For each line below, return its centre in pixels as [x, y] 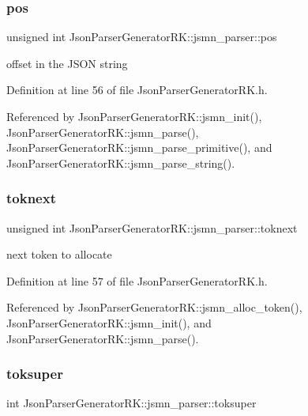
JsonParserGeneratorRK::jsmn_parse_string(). [121, 163]
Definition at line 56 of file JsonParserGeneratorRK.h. [137, 90]
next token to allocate [59, 254]
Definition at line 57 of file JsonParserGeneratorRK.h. [137, 280]
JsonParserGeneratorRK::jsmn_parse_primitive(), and [139, 147]
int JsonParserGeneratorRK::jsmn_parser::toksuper [131, 403]
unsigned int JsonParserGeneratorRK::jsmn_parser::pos [142, 37]
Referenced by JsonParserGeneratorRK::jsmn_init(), [134, 116]
